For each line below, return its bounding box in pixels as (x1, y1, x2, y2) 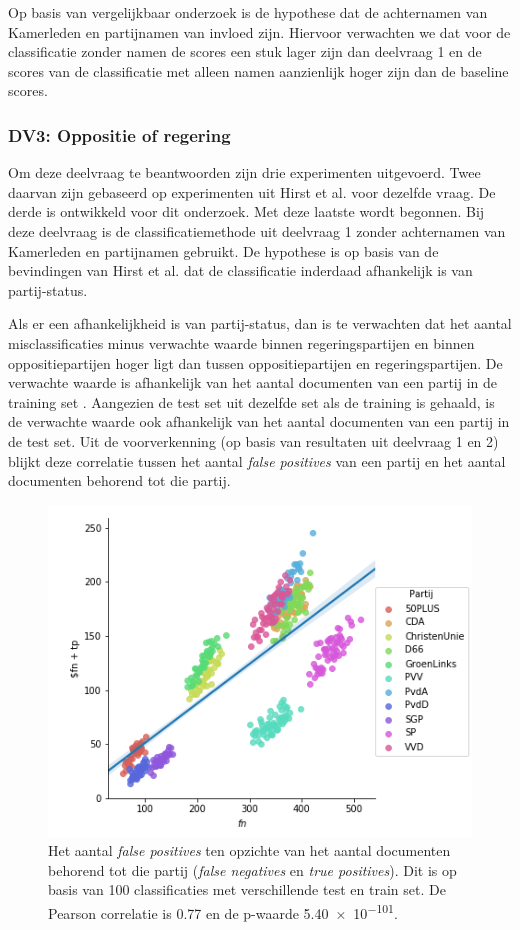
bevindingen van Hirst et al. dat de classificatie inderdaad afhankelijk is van (8, 260, 473, 281)
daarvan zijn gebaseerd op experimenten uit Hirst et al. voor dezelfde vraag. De (8, 181, 496, 202)
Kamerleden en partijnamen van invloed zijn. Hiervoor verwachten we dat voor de (8, 21, 511, 42)
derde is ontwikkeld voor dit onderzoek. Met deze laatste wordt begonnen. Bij (8, 201, 485, 222)
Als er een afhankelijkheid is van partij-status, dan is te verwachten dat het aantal (8, 313, 512, 334)
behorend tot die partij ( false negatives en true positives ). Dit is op (48, 859, 457, 880)
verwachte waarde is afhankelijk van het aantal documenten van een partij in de (8, 372, 498, 393)
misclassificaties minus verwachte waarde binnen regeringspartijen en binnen (8, 332, 475, 353)
